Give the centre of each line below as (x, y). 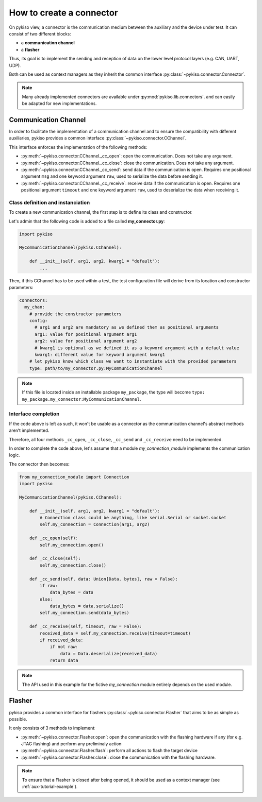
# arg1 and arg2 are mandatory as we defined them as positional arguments (127, 327)
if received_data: (61, 640)
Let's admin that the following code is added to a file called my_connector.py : (87, 221)
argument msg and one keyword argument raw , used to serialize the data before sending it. (112, 176)
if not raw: (64, 647)
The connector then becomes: (39, 464)
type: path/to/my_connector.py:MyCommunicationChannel (96, 368)
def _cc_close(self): (55, 558)
